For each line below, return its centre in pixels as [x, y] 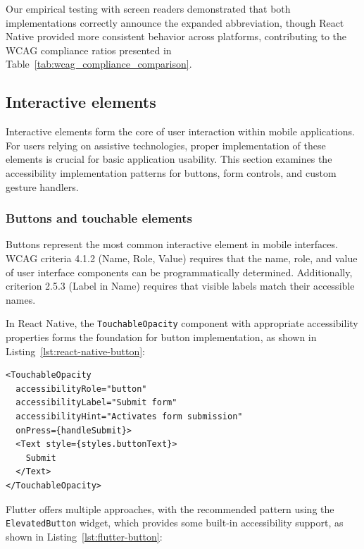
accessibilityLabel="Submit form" [96, 403]
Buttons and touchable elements [99, 218]
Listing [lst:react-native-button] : [75, 351]
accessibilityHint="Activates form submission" [129, 416]
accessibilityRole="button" [81, 389]
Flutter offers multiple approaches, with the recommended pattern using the [170, 508]
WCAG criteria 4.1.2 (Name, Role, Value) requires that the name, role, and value [182, 258]
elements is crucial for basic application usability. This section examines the [169, 159]
